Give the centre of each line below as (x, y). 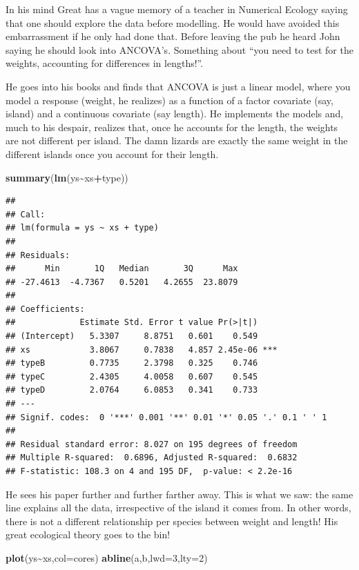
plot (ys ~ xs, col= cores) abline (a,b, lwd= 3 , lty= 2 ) (107, 557)
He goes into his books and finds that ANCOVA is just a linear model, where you (178, 86)
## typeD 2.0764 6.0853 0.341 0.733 (132, 390)
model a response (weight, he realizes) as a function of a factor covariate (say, (169, 100)
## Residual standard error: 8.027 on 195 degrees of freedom (152, 444)
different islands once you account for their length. (112, 154)
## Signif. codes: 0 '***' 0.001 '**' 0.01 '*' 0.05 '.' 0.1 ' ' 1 (166, 417)
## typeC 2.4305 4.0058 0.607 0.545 (132, 376)
